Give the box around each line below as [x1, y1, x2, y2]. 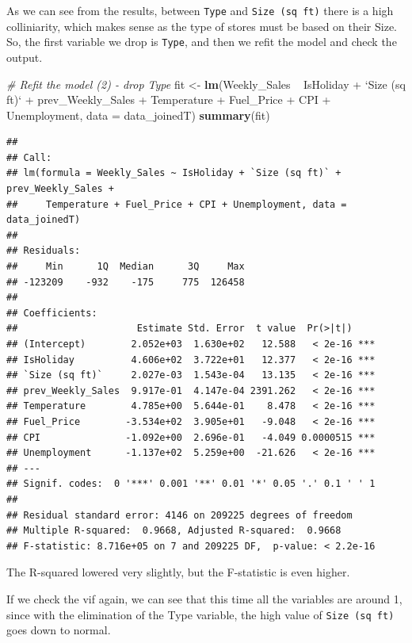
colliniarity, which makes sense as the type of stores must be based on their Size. [6, 17, 398, 34]
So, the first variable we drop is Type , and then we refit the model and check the [6, 33, 397, 50]
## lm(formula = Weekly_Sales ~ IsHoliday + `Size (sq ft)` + [6, 167, 341, 179]
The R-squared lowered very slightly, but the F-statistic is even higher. [6, 564, 350, 580]
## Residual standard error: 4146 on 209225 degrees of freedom [6, 509, 353, 521]
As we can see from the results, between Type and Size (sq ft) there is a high [6, 2, 394, 18]
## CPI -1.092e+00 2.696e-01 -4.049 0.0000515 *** [6, 431, 376, 443]
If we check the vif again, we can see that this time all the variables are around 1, [6, 590, 402, 607]
